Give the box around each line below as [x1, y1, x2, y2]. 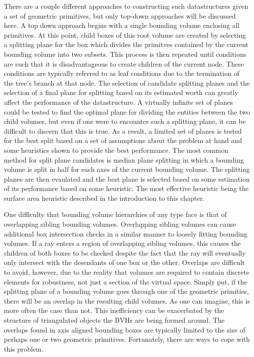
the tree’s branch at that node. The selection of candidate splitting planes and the [4, 77, 250, 88]
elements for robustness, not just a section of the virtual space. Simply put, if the [4, 276, 248, 286]
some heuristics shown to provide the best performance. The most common [4, 144, 229, 155]
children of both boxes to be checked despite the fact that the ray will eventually [4, 247, 246, 258]
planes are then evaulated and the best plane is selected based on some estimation [4, 173, 250, 184]
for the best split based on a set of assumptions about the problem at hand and [4, 135, 242, 145]
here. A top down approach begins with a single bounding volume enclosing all [4, 20, 240, 30]
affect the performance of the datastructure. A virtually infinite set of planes [4, 96, 233, 107]
